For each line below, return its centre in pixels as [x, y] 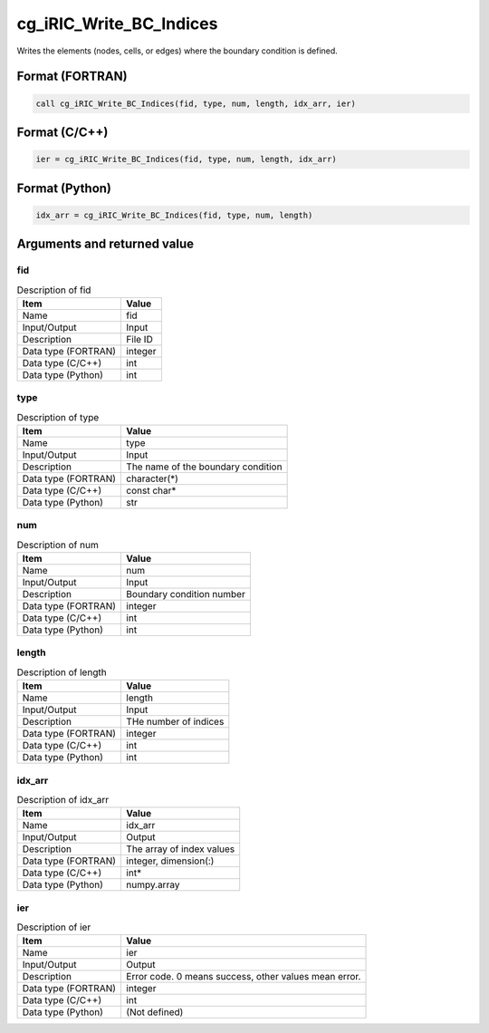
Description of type [58, 417]
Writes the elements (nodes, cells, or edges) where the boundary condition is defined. [177, 51]
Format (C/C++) [62, 132]
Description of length [62, 672]
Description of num [58, 545]
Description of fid [54, 290]
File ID [139, 339]
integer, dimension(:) [170, 861]
